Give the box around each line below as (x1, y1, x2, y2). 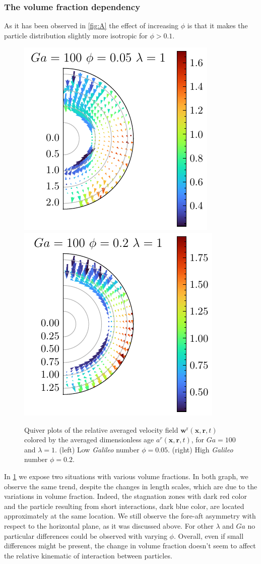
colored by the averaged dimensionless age (24, 434, 154, 445)
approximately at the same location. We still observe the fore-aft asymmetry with (4, 510, 256, 521)
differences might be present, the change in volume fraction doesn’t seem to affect (4, 540, 256, 551)
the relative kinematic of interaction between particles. (4, 550, 172, 560)
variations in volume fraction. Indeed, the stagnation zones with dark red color (4, 491, 247, 501)
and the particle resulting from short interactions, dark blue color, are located (4, 500, 244, 511)
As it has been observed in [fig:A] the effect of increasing (4, 20, 179, 31)
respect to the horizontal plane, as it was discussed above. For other (4, 520, 214, 531)
